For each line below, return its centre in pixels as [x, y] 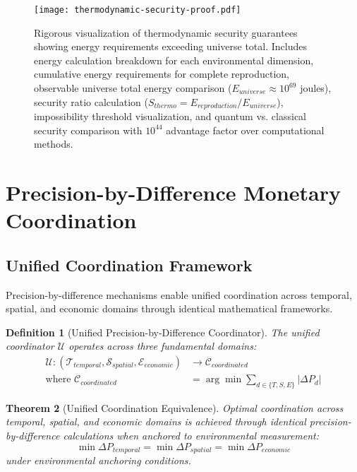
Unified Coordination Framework [129, 265]
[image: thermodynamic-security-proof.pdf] [138, 10]
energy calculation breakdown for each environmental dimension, [174, 60]
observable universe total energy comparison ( [133, 88]
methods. [54, 144]
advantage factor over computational [245, 130]
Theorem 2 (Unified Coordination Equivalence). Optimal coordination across [175, 407]
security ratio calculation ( [91, 101]
